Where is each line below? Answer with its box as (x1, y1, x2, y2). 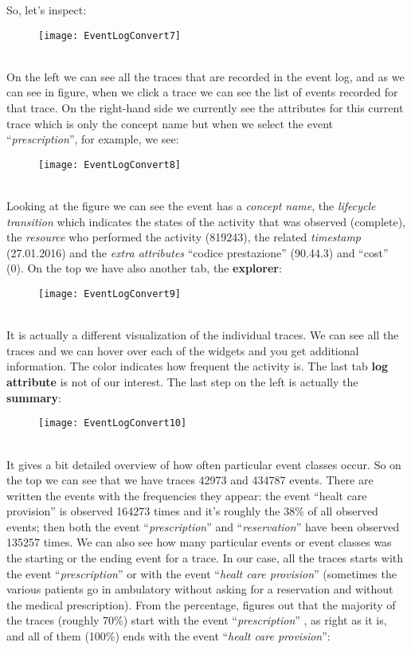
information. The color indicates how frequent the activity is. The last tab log (6, 358, 389, 374)
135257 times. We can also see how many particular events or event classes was (6, 534, 392, 550)
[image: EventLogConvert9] (38, 288, 181, 300)
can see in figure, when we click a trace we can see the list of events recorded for (6, 84, 398, 100)
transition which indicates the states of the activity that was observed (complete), (6, 213, 406, 229)
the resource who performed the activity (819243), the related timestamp (6, 229, 362, 245)
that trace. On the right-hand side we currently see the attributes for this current (6, 100, 404, 116)
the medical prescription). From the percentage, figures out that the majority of (6, 596, 396, 613)
